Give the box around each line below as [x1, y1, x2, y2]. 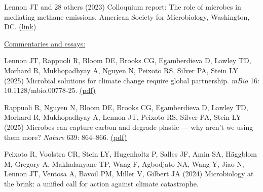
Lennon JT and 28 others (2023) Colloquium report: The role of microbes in [4, 2, 241, 12]
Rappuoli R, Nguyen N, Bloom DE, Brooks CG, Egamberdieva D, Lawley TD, [4, 102, 248, 112]
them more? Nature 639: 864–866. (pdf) [4, 131, 127, 142]
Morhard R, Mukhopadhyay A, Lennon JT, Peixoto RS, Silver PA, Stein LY [4, 112, 241, 122]
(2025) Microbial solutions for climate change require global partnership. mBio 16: [4, 75, 259, 85]
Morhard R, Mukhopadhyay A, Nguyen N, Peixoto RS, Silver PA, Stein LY [4, 65, 238, 75]
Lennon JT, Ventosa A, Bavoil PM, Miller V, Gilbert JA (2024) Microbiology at [4, 168, 254, 179]
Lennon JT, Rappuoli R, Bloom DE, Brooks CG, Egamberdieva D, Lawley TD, [4, 55, 251, 66]
